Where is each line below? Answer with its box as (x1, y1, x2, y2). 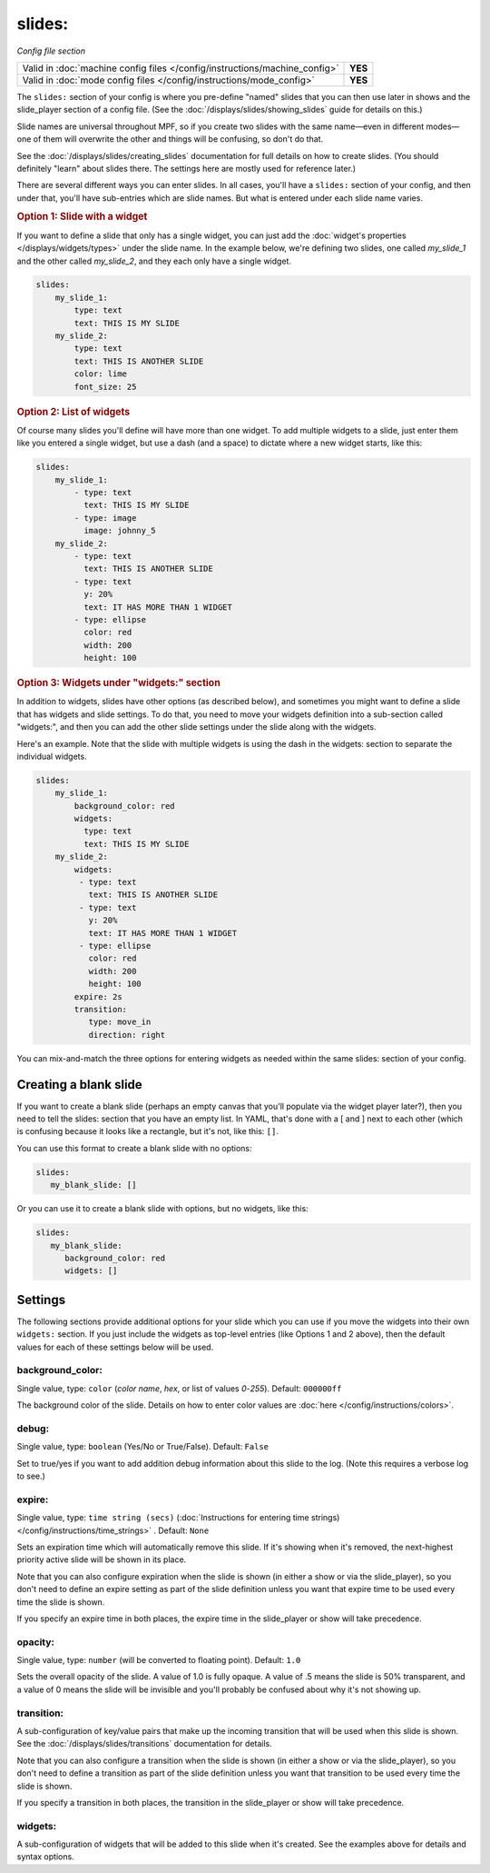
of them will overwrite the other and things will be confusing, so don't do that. (33, 134, 324, 144)
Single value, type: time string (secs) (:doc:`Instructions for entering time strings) (16, 1512, 340, 1523)
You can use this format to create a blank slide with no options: (16, 1142, 253, 1153)
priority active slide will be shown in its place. (16, 1554, 187, 1565)
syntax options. (16, 1851, 74, 1862)
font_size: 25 (73, 382, 137, 392)
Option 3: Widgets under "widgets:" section (16, 677, 221, 690)
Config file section (16, 45, 86, 56)
